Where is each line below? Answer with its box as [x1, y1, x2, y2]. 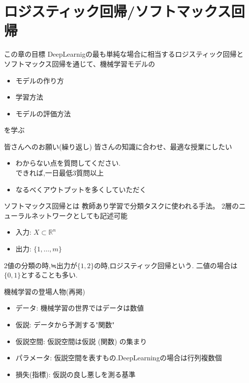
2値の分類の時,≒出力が [4, 260, 77, 270]
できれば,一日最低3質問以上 [15, 168, 104, 178]
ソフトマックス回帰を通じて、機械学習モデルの [4, 58, 155, 69]
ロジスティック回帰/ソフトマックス [4, 1, 231, 21]
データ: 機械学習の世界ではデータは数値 [15, 303, 144, 313]
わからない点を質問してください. [15, 158, 121, 168]
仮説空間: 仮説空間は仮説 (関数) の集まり [15, 336, 147, 346]
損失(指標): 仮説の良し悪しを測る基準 [15, 369, 136, 379]
